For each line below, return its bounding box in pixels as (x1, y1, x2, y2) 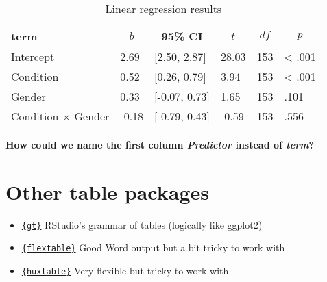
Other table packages (5, 177, 209, 205)
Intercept (11, 49, 55, 64)
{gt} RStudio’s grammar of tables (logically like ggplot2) (21, 217, 263, 231)
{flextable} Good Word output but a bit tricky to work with (21, 240, 285, 255)
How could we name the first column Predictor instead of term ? (5, 138, 314, 151)
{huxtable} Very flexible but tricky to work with (21, 264, 229, 278)
